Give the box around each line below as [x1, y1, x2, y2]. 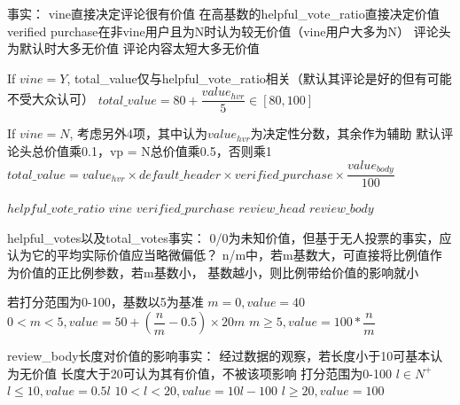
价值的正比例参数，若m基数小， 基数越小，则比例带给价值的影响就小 [19, 262, 419, 281]
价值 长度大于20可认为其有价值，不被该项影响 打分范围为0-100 [31, 363, 392, 382]
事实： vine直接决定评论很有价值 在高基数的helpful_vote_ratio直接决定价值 [7, 4, 440, 22]
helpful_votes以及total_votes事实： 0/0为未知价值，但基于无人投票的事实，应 [7, 228, 452, 246]
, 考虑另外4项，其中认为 [69, 124, 208, 143]
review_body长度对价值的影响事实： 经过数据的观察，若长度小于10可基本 [7, 347, 431, 365]
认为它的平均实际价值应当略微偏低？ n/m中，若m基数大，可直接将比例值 [7, 245, 430, 264]
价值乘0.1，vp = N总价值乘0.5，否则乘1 [43, 142, 272, 160]
